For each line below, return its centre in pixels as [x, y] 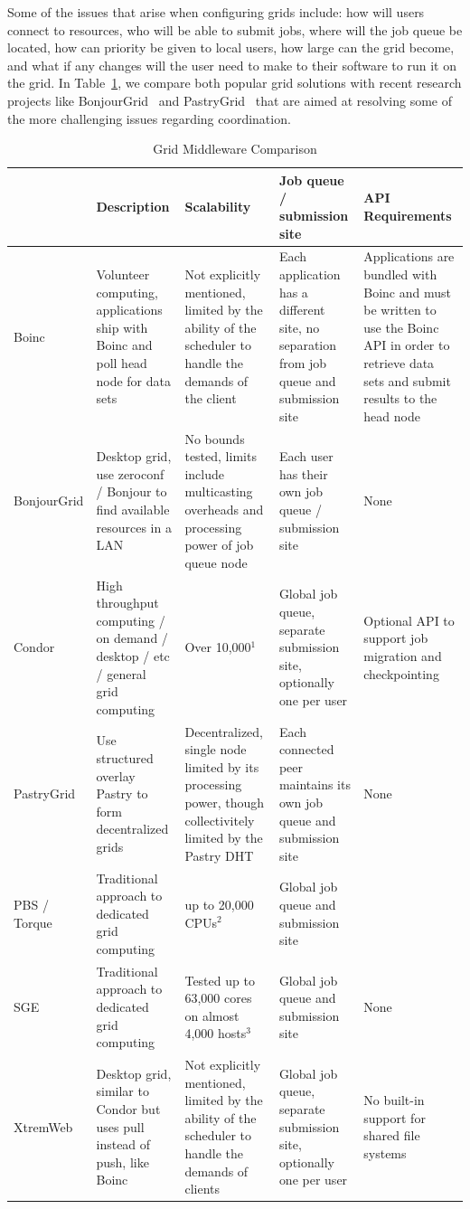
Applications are [409, 256]
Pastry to [122, 793]
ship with [122, 327]
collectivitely [220, 820]
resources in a [134, 527]
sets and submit [407, 380]
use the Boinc [401, 327]
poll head [122, 362]
